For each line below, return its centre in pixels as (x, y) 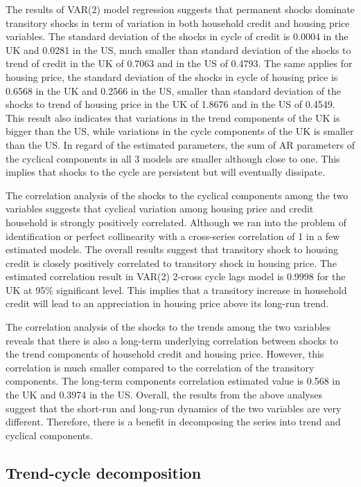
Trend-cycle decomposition (104, 472)
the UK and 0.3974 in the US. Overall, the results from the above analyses (164, 395)
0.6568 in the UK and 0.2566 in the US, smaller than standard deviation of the (174, 90)
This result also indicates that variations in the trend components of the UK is (173, 117)
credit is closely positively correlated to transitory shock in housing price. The (171, 263)
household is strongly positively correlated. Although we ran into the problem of (176, 222)
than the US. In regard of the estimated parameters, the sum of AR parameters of (180, 144)
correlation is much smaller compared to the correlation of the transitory (160, 367)
